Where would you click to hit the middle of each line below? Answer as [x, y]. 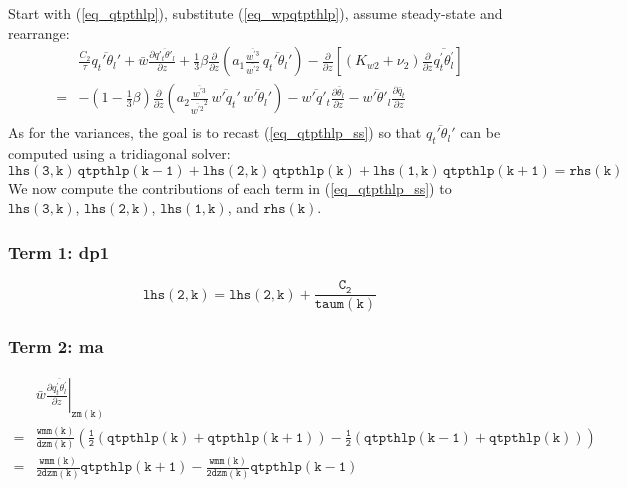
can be [480, 132]
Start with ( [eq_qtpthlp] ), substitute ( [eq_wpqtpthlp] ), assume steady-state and [255, 13]
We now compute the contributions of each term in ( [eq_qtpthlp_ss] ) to [230, 187]
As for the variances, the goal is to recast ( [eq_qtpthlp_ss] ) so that [215, 132]
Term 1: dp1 [59, 251]
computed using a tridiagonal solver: [119, 153]
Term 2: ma [56, 346]
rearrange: [39, 32]
